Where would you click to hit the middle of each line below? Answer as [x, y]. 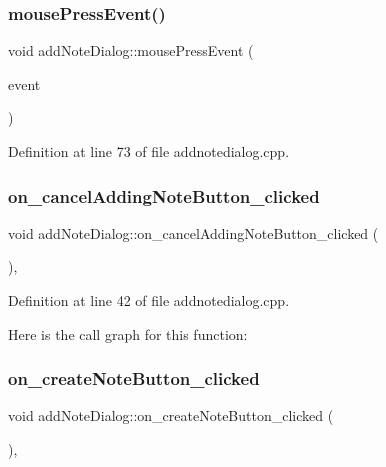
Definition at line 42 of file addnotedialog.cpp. [149, 300]
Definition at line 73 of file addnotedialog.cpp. [149, 151]
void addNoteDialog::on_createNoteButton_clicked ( [171, 415]
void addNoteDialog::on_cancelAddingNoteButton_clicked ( [193, 232]
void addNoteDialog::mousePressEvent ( [131, 50]
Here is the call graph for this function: [128, 333]
